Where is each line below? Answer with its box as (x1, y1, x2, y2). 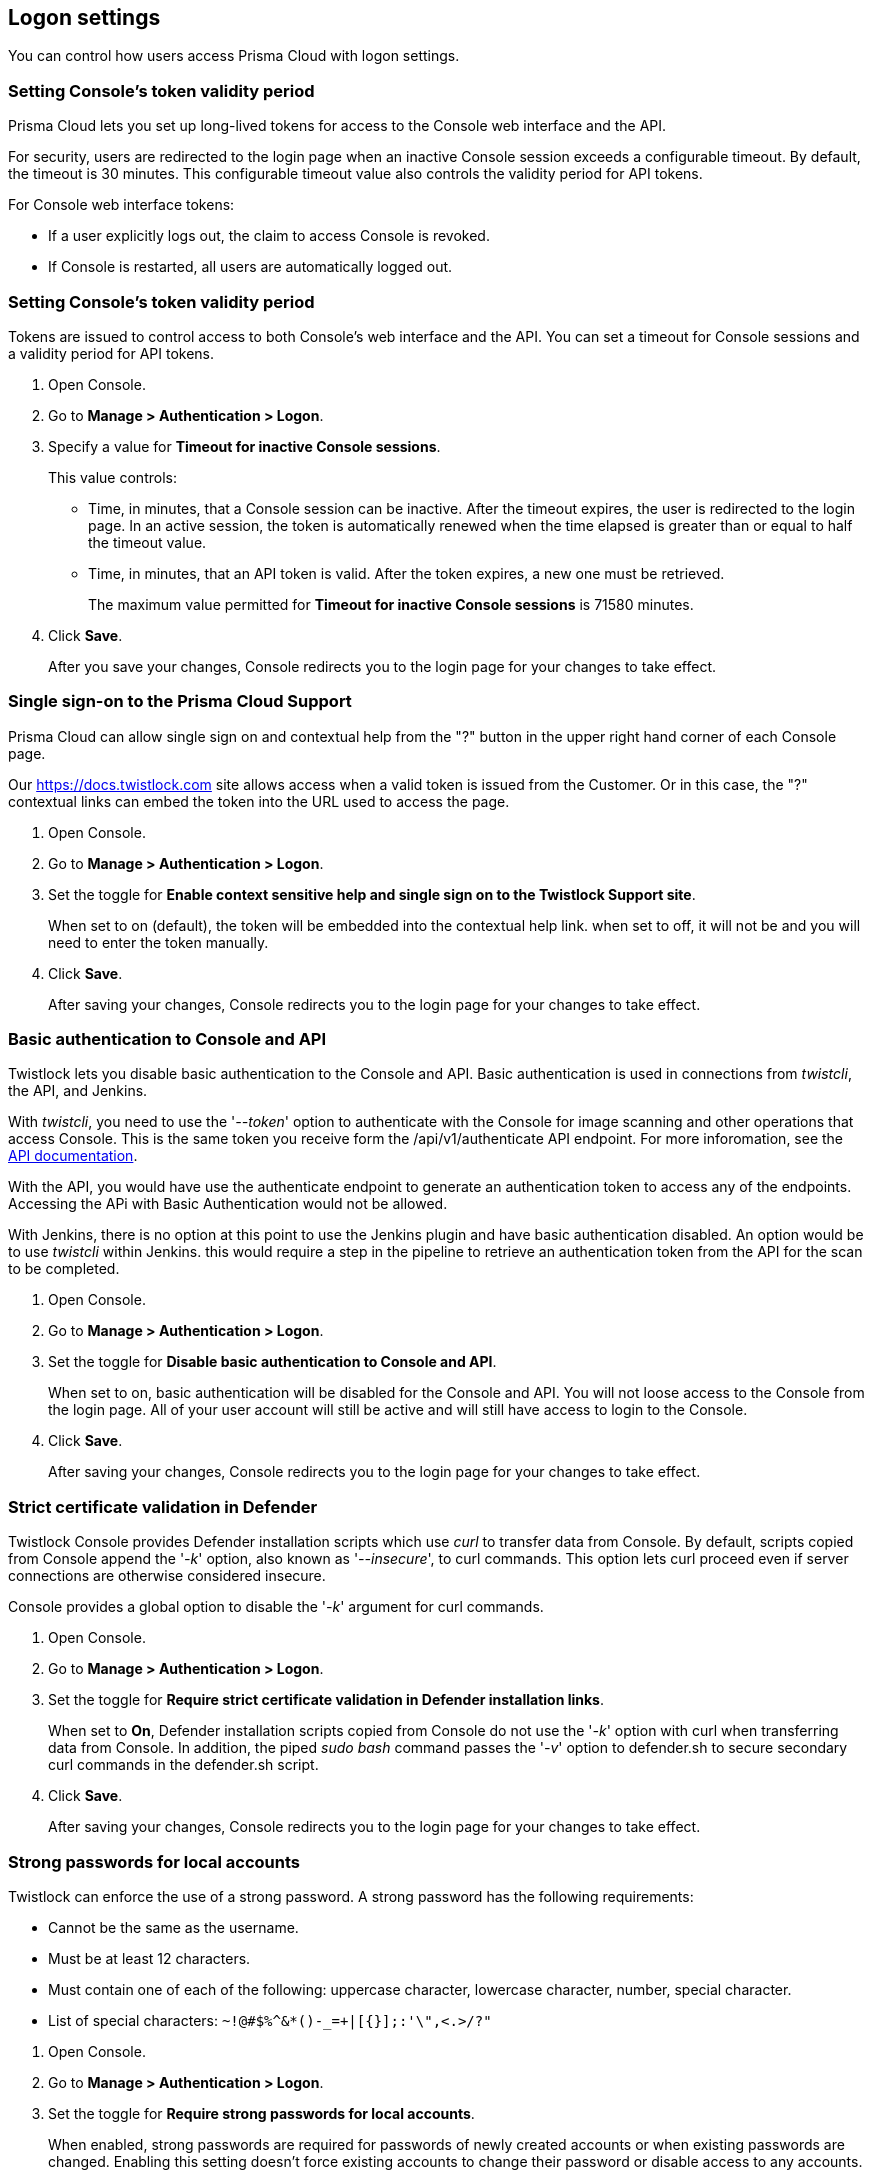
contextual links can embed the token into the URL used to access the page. (8, 792, 510, 810)
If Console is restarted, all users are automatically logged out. (48, 258, 453, 276)
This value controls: (48, 468, 177, 486)
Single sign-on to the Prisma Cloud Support (8, 691, 352, 712)
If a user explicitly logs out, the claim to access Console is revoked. (48, 227, 490, 245)
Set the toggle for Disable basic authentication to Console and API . (48, 1353, 497, 1371)
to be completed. (8, 1260, 120, 1278)
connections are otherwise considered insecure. (8, 1567, 326, 1585)
